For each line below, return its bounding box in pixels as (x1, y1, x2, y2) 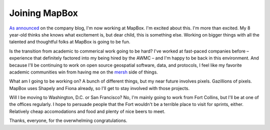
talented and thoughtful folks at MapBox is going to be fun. (9, 39, 130, 45)
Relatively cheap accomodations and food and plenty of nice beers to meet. (9, 108, 165, 114)
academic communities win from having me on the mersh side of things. (9, 69, 158, 75)
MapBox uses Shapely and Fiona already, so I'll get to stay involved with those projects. (9, 85, 190, 91)
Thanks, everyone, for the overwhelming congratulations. (9, 117, 127, 123)
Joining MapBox (9, 7, 78, 18)
